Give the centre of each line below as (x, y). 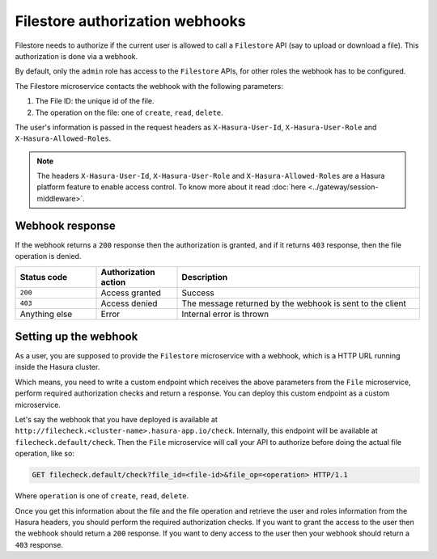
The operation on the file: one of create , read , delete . (129, 112)
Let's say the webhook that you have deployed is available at (116, 419)
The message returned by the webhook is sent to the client (294, 303)
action (113, 282)
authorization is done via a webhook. (76, 56)
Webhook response (66, 225)
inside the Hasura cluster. (57, 367)
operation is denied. (48, 256)
